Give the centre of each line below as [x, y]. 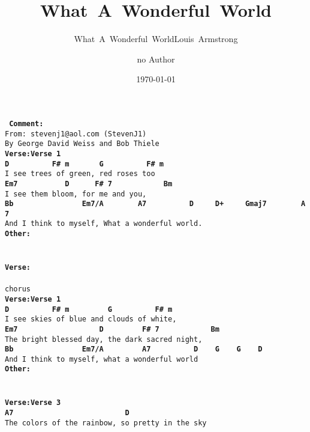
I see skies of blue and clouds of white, [91, 319]
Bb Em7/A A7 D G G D [134, 349]
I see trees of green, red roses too [80, 174]
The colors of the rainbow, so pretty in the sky [106, 423]
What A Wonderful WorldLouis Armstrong [156, 39]
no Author [156, 59]
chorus [18, 289]
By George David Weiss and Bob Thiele [82, 144]
